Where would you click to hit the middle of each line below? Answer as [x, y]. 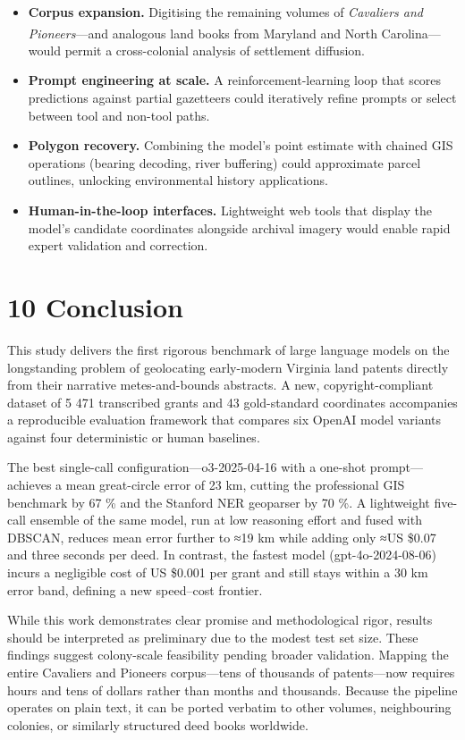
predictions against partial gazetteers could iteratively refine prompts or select [242, 98]
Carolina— [411, 33]
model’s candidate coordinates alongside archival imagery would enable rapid [239, 227]
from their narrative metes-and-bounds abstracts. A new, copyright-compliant [220, 385]
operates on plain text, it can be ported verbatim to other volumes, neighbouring [229, 707]
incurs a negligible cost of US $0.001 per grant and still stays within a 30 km [218, 572]
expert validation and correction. [118, 245]
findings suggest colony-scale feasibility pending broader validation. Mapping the [228, 655]
